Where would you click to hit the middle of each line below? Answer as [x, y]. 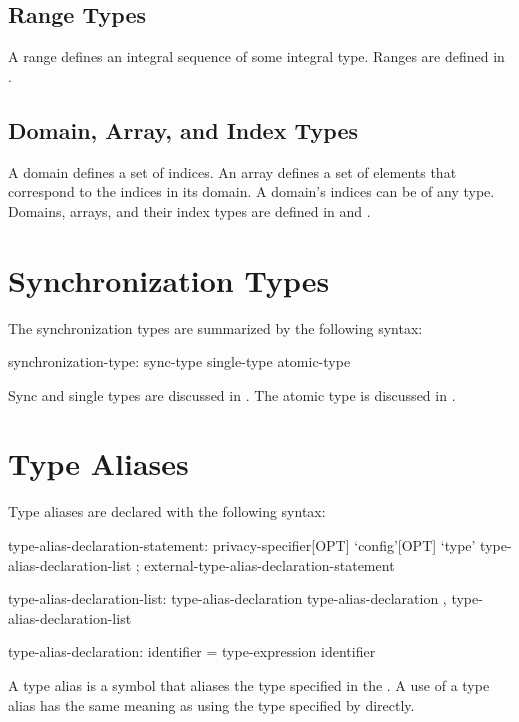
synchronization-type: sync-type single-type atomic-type [179, 361]
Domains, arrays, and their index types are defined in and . [189, 210]
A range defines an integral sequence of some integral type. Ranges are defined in [256, 56]
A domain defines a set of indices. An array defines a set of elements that [232, 171]
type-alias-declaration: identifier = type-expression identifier [192, 651]
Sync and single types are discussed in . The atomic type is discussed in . [232, 394]
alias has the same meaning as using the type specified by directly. [211, 704]
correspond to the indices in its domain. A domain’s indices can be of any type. [251, 191]
